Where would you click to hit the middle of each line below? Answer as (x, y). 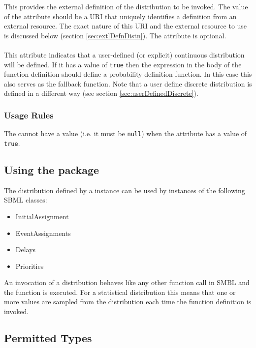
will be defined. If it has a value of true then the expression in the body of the (123, 64)
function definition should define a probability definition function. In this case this (128, 74)
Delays (26, 249)
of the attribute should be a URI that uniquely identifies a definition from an (120, 16)
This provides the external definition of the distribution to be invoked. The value (126, 6)
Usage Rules (29, 115)
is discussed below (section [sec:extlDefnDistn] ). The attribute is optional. (115, 35)
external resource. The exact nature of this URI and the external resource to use (126, 26)
